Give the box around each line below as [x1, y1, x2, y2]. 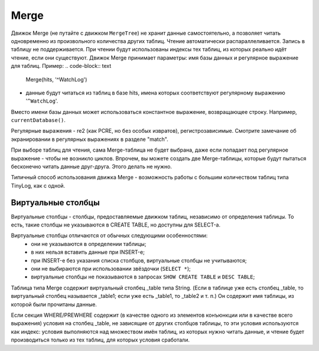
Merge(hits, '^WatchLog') [25, 76, 87, 83]
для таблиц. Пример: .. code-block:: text [11, 63, 112, 70]
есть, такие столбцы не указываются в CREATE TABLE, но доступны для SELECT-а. [11, 221, 221, 228]
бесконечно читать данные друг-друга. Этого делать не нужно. [11, 163, 172, 170]
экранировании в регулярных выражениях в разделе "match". [11, 136, 168, 143]
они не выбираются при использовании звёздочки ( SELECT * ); [31, 265, 191, 273]
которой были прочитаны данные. [11, 301, 97, 308]
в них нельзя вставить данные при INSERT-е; [31, 248, 145, 256]
